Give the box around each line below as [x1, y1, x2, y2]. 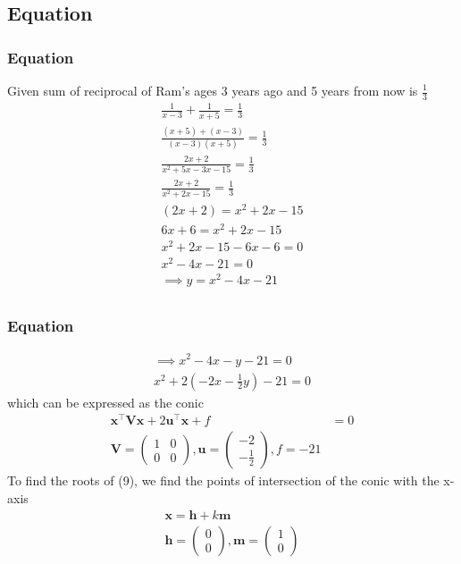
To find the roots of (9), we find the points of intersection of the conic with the [7, 471, 440, 490]
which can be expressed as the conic [7, 392, 204, 411]
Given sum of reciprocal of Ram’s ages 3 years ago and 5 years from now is [7, 81, 418, 99]
